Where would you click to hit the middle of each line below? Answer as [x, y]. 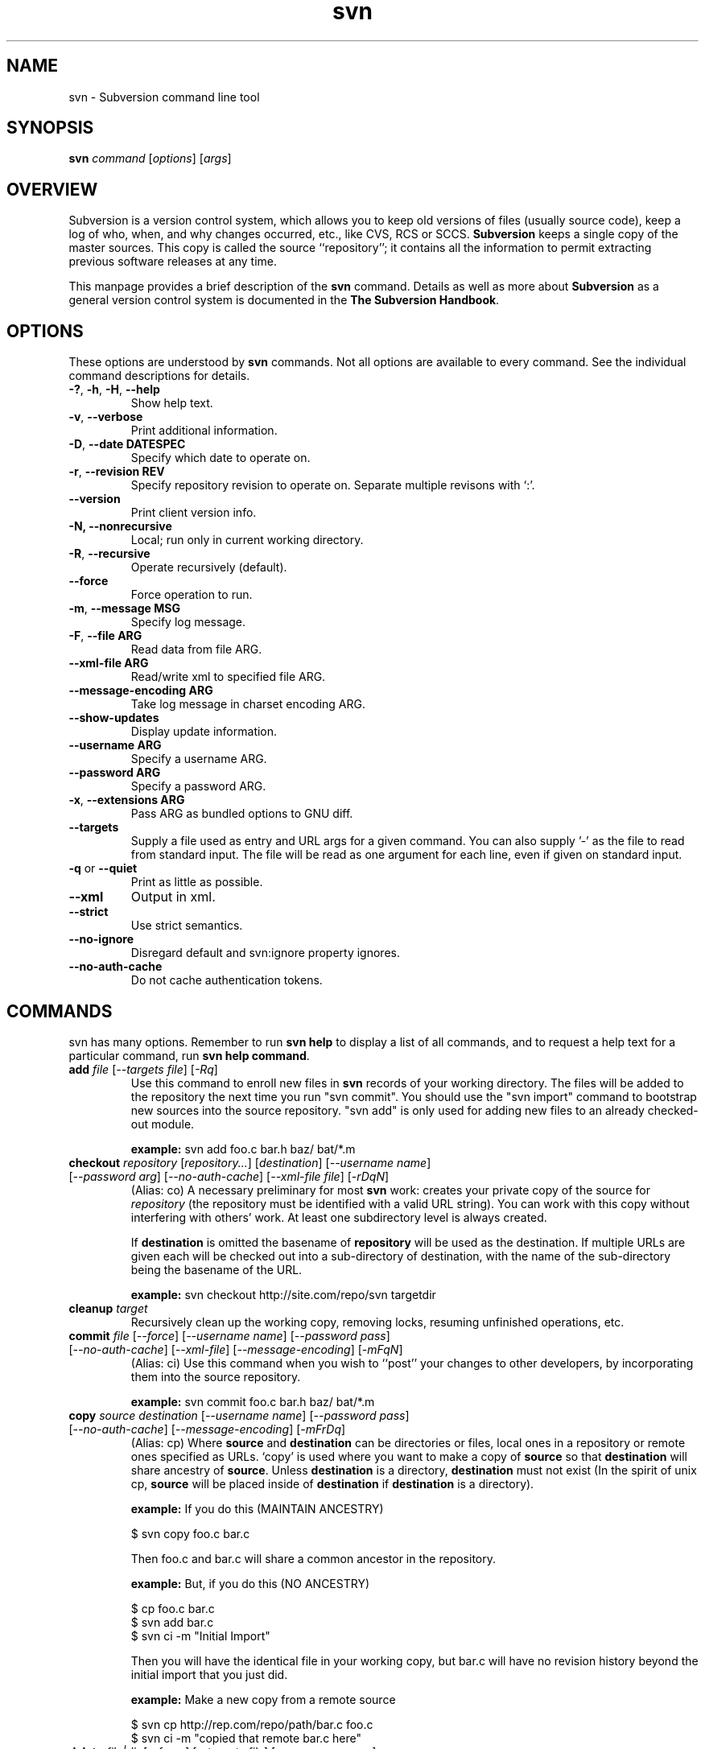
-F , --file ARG [105, 636]
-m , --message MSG [124, 608]
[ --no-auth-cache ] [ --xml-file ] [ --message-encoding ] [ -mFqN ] [236, 1349]
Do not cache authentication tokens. [227, 980]
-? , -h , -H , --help [114, 390]
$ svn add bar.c [172, 1622]
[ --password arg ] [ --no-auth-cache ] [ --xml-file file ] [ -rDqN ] [229, 1176]
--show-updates [114, 718]
